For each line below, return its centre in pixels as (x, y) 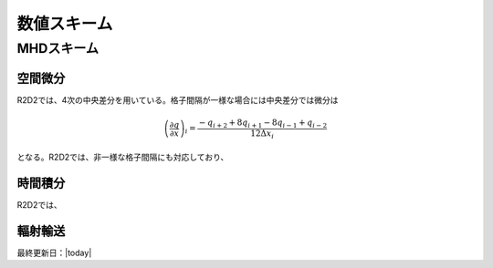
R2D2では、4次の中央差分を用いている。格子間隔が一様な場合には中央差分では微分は (178, 99)
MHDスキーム (58, 48)
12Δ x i (262, 134)
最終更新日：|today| (54, 253)
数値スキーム (65, 24)
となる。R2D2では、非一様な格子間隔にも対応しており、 (123, 157)
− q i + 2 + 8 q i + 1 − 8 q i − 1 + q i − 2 (263, 123)
